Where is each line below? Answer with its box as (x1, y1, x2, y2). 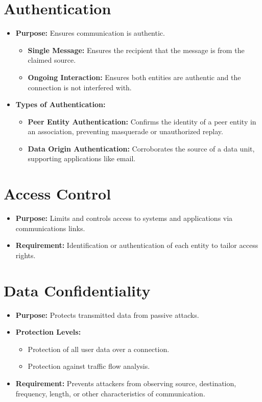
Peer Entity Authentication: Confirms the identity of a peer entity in (28, 116, 256, 127)
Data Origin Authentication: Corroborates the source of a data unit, (28, 143, 255, 154)
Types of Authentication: (15, 99, 106, 110)
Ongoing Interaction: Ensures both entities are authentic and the (28, 71, 241, 82)
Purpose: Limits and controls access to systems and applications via (15, 213, 233, 223)
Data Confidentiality (4, 280, 151, 300)
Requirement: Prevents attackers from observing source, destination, (15, 378, 236, 389)
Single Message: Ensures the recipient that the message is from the (28, 44, 245, 55)
